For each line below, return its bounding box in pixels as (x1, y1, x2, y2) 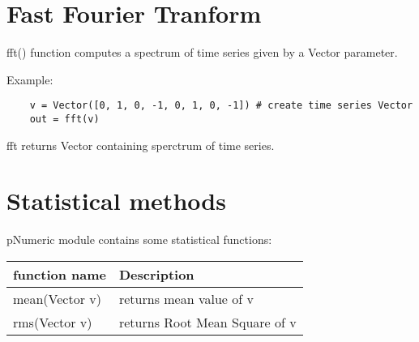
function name (13, 264, 106, 284)
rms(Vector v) (13, 312, 92, 331)
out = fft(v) (29, 113, 100, 125)
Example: (6, 71, 53, 88)
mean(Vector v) (13, 289, 101, 308)
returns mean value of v (118, 289, 254, 308)
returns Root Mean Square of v (118, 312, 297, 331)
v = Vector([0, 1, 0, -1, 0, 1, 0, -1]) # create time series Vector (29, 100, 413, 112)
